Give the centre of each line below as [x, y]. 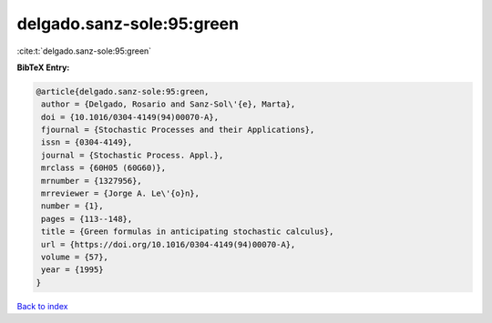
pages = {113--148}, [87, 219]
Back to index [42, 306]
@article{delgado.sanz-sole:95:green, [123, 91]
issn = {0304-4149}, [87, 142]
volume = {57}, [75, 257]
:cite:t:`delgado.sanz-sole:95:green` [84, 51]
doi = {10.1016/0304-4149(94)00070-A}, [130, 117]
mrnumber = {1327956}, [92, 181]
